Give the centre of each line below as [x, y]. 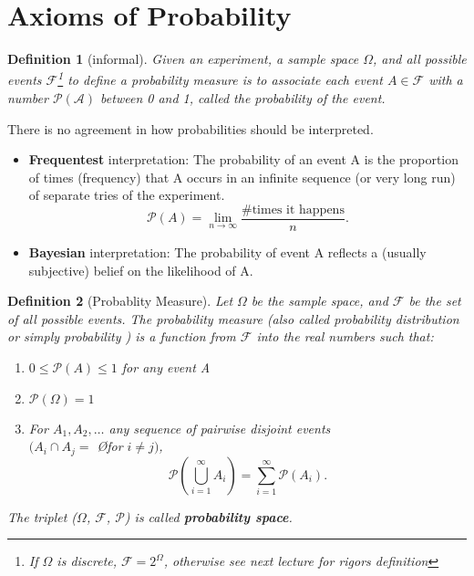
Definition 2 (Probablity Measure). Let [120, 301]
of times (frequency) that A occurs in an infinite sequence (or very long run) [242, 177]
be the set [435, 301]
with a [446, 80]
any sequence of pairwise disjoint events [220, 428]
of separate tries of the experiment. [127, 195]
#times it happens [293, 209]
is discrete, [87, 561]
